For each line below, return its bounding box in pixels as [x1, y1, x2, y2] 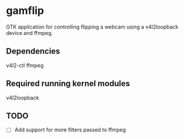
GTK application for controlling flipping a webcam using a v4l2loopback [6, 23, 179, 30]
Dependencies [6, 47, 60, 56]
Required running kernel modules [6, 79, 130, 88]
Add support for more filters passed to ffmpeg [14, 126, 126, 133]
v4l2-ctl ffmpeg [6, 62, 44, 69]
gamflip [6, 4, 44, 17]
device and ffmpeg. [6, 29, 53, 36]
